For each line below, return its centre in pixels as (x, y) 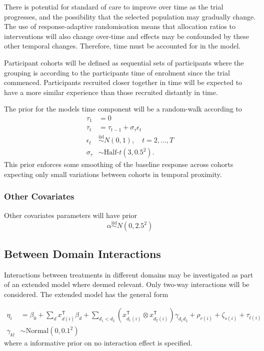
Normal (37, 331)
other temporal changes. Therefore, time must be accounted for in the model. (122, 46)
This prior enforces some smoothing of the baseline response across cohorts (119, 164)
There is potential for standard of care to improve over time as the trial (114, 6)
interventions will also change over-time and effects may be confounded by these (126, 36)
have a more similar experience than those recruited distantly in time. (111, 92)
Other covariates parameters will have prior (70, 215)
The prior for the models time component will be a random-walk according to (123, 109)
